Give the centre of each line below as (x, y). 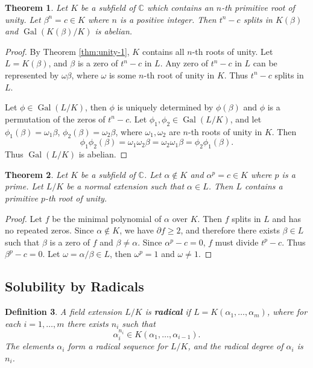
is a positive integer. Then (168, 19)
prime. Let (24, 186)
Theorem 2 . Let (36, 174)
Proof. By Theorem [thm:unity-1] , (67, 51)
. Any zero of (184, 63)
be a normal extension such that (125, 186)
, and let (246, 119)
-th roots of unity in (225, 131)
